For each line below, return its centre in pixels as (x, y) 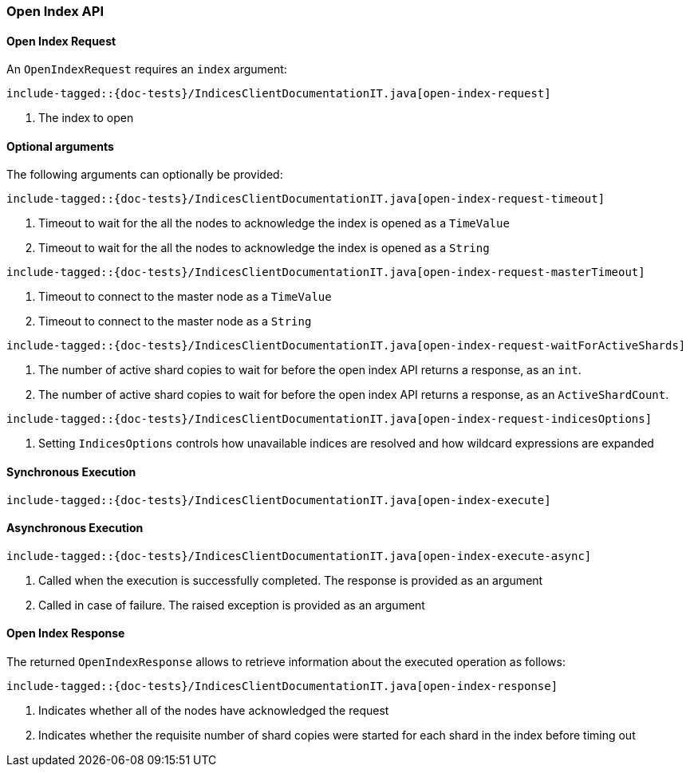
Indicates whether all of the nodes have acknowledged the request (214, 711)
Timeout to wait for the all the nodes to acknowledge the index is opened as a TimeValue (274, 223)
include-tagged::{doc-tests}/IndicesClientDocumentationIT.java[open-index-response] (282, 686)
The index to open (86, 118)
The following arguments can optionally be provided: (145, 175)
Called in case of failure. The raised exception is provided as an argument (232, 605)
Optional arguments (60, 146)
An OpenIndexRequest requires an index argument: (147, 69)
